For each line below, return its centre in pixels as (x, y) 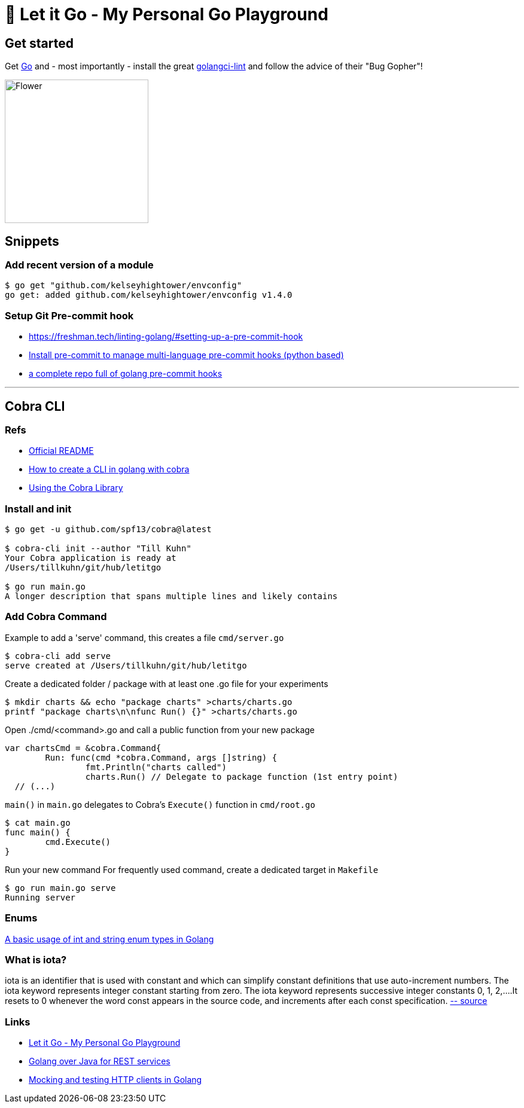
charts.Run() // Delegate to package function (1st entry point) (242, 776)
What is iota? (36, 959)
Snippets (32, 241)
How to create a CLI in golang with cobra (109, 469)
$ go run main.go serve (60, 888)
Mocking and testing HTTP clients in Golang (115, 1080)
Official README (61, 451)
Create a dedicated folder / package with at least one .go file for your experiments (167, 683)
